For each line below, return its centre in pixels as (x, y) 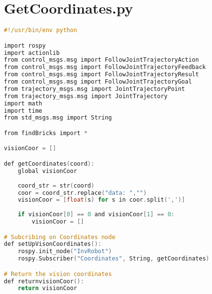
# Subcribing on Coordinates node (60, 237)
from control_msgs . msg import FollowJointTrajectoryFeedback (105, 67)
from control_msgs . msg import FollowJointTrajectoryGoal (98, 82)
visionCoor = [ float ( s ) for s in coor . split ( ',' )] (101, 200)
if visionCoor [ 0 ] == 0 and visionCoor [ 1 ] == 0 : (96, 215)
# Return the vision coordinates (58, 274)
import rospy (25, 45)
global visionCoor (47, 171)
